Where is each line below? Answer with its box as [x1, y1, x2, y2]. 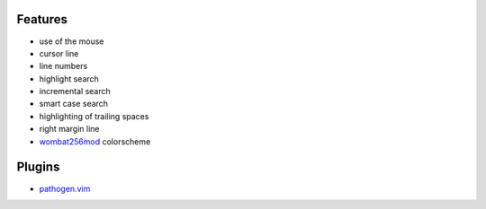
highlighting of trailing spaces [39, 110, 149, 121]
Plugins [16, 160, 60, 175]
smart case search [39, 99, 108, 109]
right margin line [39, 124, 100, 135]
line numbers [39, 61, 88, 72]
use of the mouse [39, 36, 104, 47]
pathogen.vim [39, 183, 91, 194]
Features [16, 12, 67, 27]
